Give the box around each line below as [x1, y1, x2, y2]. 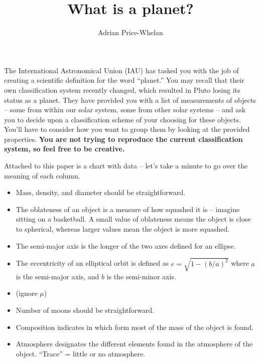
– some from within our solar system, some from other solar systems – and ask [4, 104, 246, 115]
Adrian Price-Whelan [98, 27, 163, 38]
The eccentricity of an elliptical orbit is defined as [16, 258, 169, 268]
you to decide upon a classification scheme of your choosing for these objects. [4, 114, 241, 124]
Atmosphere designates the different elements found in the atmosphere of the [16, 338, 253, 349]
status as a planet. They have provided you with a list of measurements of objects [4, 94, 256, 105]
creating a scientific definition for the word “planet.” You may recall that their [4, 75, 244, 85]
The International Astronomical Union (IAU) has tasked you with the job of [4, 65, 239, 75]
